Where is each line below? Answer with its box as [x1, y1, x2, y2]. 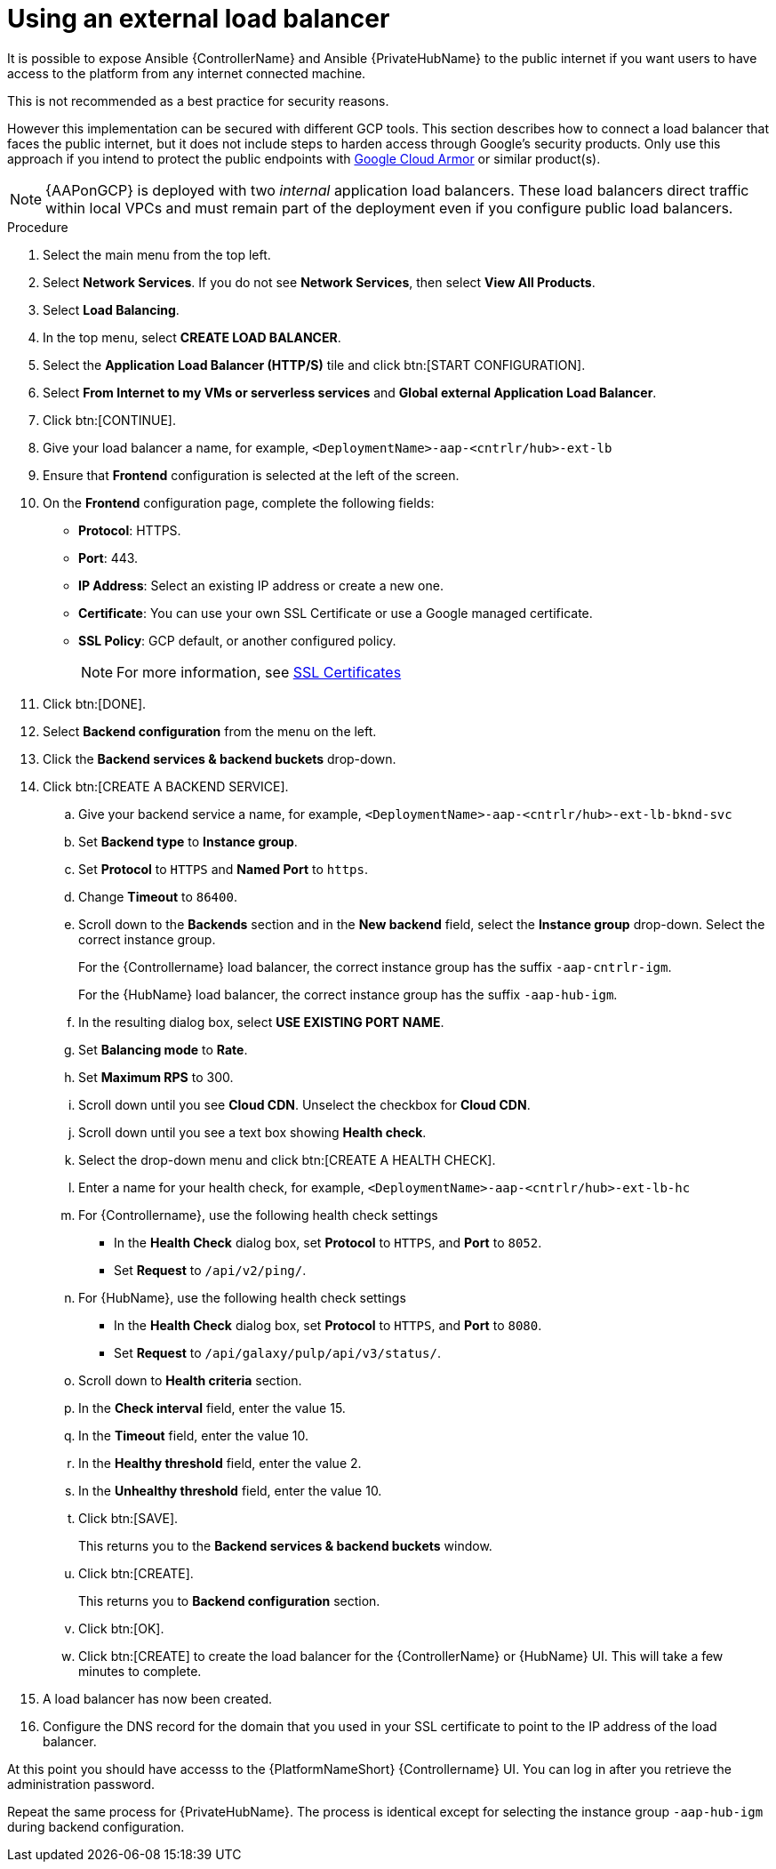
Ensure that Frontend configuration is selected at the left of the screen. [43, 467, 460, 483]
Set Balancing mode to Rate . [78, 1041, 248, 1057]
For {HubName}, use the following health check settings [78, 1289, 406, 1305]
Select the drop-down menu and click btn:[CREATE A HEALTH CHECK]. [78, 1151, 496, 1167]
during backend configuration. [7, 1818, 185, 1834]
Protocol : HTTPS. [78, 522, 181, 538]
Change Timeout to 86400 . [78, 888, 237, 904]
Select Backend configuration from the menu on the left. [43, 723, 377, 739]
